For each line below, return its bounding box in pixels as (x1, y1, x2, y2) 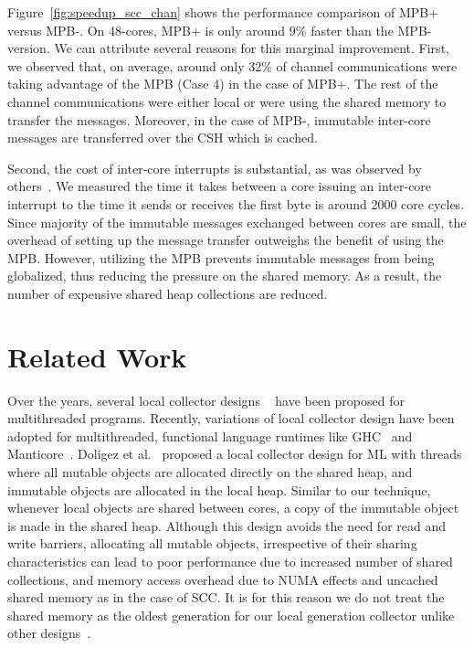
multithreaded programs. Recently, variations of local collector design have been (7, 409, 455, 428)
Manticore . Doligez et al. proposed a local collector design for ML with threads (7, 444, 462, 463)
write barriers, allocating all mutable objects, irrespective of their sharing (7, 534, 417, 553)
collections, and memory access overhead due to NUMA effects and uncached (7, 569, 438, 589)
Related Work (7, 337, 187, 375)
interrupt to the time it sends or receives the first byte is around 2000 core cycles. (7, 194, 465, 213)
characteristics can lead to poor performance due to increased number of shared (7, 551, 453, 570)
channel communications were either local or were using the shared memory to (7, 91, 447, 111)
